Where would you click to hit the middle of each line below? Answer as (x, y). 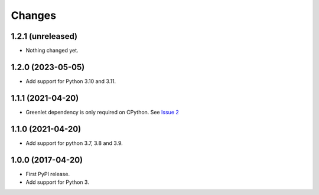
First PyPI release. (48, 174)
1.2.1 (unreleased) (44, 36)
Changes (33, 15)
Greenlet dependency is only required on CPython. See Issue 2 (102, 112)
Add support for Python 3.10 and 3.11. (71, 81)
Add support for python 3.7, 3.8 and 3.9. (74, 143)
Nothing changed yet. (52, 51)
